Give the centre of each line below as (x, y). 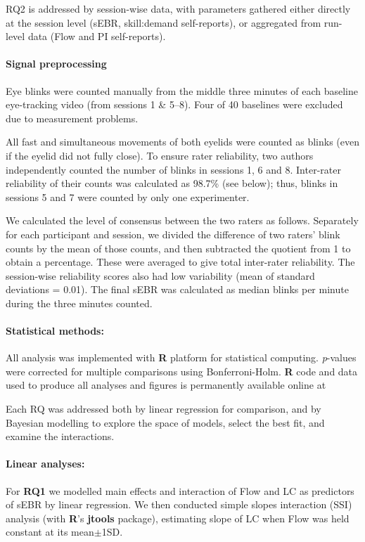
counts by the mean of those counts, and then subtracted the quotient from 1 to (178, 248)
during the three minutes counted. (79, 303)
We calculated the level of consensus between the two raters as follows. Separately (182, 220)
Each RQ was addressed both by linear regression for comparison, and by (164, 409)
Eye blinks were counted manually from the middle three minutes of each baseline (182, 90)
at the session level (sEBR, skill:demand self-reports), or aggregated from (164, 22)
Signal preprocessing (56, 64)
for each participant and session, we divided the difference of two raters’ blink (173, 234)
